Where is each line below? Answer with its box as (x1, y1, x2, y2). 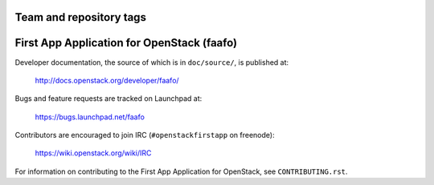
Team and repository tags (14, 10, 146, 24)
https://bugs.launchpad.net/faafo (35, 112, 145, 122)
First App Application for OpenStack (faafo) (14, 36, 237, 50)
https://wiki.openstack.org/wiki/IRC (35, 148, 152, 158)
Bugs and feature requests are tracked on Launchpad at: (14, 94, 203, 103)
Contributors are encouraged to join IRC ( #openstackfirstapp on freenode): (14, 131, 275, 140)
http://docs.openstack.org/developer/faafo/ (35, 75, 180, 85)
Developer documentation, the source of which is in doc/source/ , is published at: (14, 57, 289, 67)
